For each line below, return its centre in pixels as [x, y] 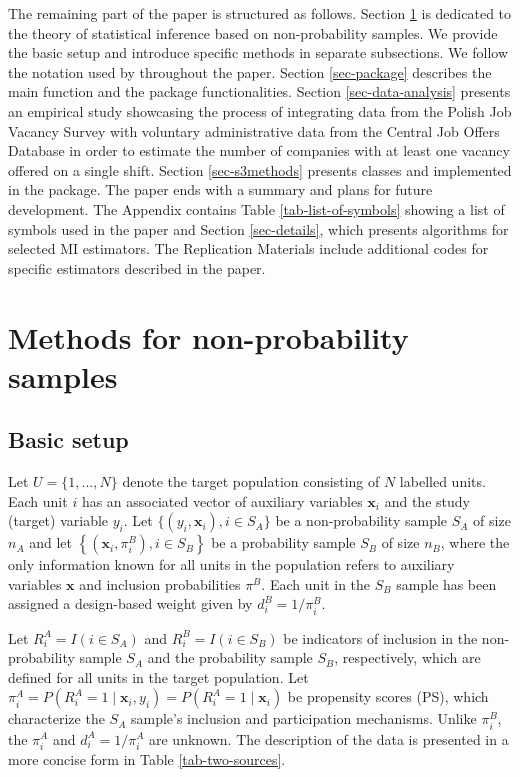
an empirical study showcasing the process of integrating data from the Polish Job [260, 110]
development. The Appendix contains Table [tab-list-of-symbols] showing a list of [256, 208]
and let [50, 542]
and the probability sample [230, 657]
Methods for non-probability [208, 336]
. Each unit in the [316, 583]
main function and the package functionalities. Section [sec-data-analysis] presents [259, 91]
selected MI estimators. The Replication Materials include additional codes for [248, 248]
